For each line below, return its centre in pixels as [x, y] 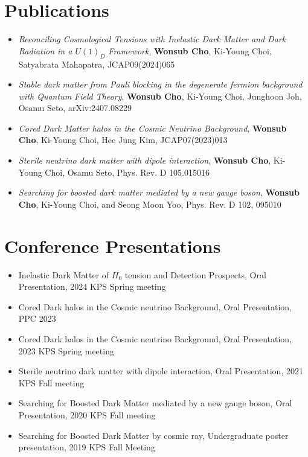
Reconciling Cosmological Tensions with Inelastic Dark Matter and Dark [152, 39]
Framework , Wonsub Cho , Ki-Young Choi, [190, 50]
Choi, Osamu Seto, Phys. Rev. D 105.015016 [127, 172]
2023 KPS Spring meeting [66, 350]
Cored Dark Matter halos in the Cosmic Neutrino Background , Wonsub [152, 128]
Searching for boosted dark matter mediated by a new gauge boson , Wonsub [159, 192]
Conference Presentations [113, 245]
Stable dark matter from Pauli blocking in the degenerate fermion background [160, 84]
